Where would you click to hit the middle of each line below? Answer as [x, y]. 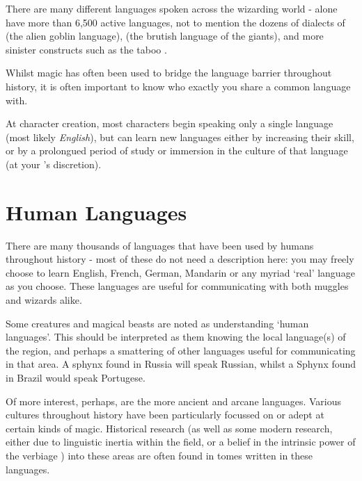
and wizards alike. [44, 300]
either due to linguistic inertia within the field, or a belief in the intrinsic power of [181, 442]
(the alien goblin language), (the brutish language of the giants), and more [165, 36]
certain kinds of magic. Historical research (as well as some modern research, [169, 428]
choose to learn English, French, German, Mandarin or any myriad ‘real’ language [180, 272]
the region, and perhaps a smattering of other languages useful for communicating [181, 350]
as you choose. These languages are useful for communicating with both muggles [177, 286]
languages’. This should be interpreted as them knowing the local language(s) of [176, 337]
